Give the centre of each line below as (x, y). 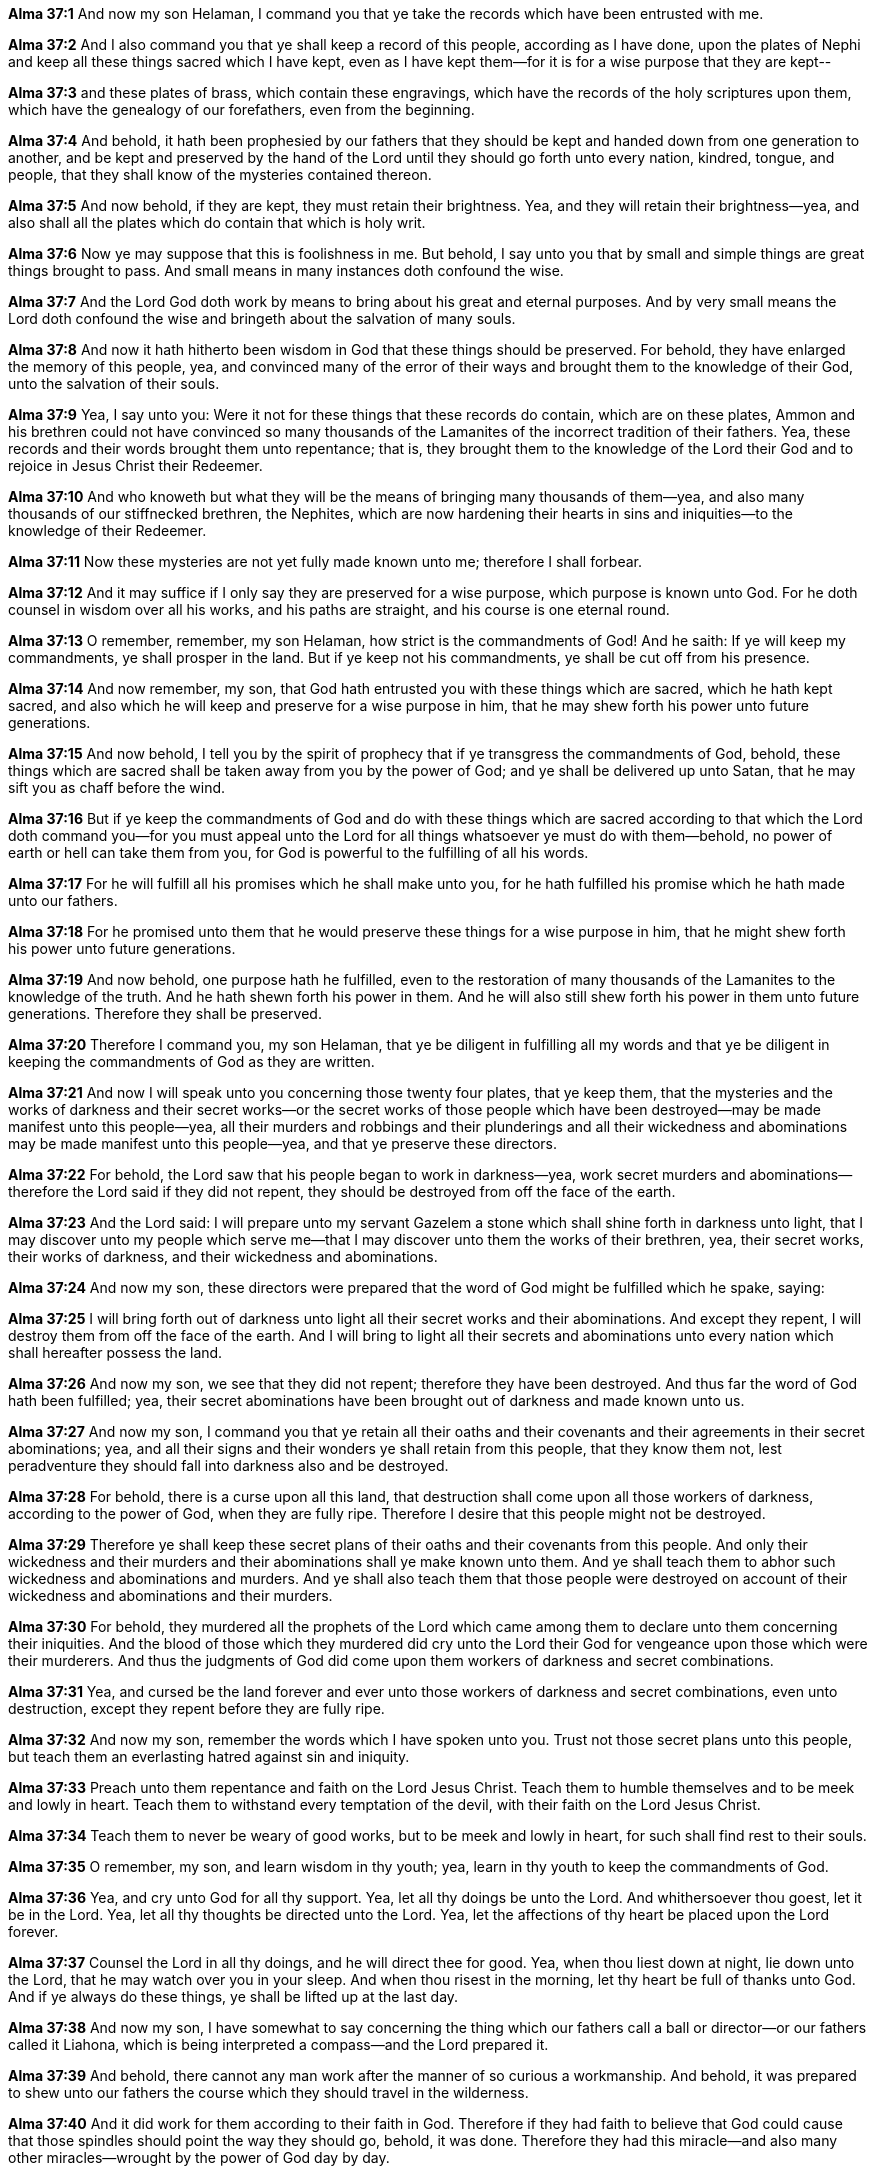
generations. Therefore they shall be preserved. (165, 1013)
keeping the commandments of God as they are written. (191, 1061)
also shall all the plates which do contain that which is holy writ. (217, 222)
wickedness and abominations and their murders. (170, 1595)
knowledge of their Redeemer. (107, 530)
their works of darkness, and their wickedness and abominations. (223, 1256)
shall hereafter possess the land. (115, 1352)
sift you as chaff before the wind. (117, 787)
